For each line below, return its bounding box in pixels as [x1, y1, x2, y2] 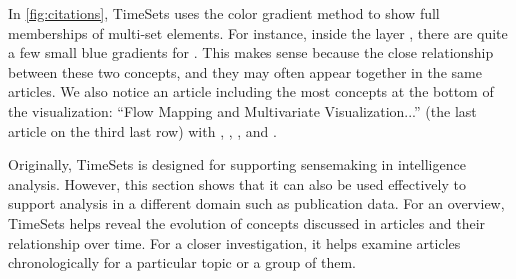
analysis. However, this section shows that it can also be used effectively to [8, 173, 466, 194]
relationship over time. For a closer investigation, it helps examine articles [8, 232, 461, 253]
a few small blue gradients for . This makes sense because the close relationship [8, 42, 494, 63]
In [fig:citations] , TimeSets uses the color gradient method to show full [8, 3, 440, 23]
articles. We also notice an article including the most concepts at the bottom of [8, 81, 494, 102]
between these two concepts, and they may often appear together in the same [8, 61, 482, 82]
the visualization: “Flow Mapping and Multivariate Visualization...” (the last [8, 100, 477, 121]
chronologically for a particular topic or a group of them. [8, 252, 356, 273]
